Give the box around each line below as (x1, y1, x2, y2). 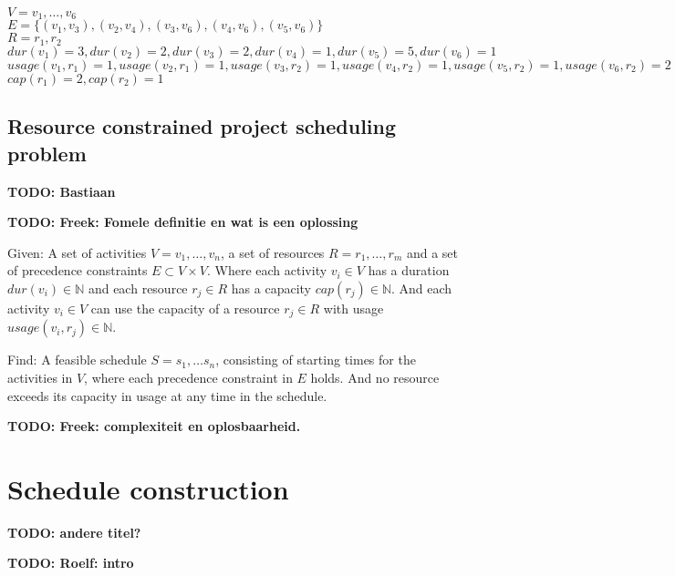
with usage (323, 298, 384, 317)
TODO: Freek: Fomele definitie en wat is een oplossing (7, 212, 358, 231)
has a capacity (231, 278, 311, 297)
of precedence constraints (7, 261, 148, 280)
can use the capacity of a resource (90, 298, 280, 317)
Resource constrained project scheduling (7, 112, 397, 140)
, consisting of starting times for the (215, 350, 416, 369)
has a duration (368, 261, 450, 280)
